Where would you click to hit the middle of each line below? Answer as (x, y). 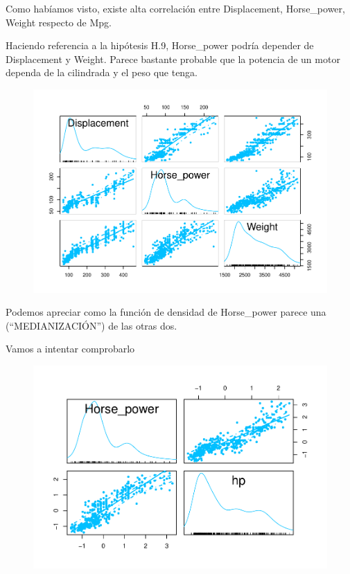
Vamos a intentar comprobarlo (70, 349)
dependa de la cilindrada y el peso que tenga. (102, 72)
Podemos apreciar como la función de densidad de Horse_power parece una (166, 312)
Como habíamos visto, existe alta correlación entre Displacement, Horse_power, (175, 8)
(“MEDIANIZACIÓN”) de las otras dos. (91, 325)
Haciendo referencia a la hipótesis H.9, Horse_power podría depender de (160, 45)
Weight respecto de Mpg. (59, 22)
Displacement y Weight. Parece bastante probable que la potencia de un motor (173, 59)
